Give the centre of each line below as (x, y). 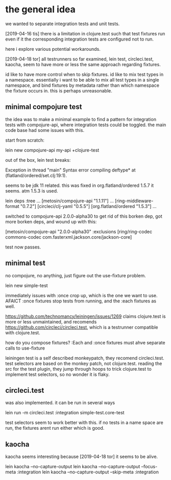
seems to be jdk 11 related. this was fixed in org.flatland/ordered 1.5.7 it (80, 185)
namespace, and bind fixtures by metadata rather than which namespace (82, 85)
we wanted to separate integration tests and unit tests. (63, 24)
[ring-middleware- (134, 201)
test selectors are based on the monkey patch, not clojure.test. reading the (84, 363)
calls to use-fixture (25, 348)
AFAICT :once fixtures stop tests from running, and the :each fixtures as (81, 301)
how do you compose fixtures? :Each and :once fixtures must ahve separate (85, 342)
